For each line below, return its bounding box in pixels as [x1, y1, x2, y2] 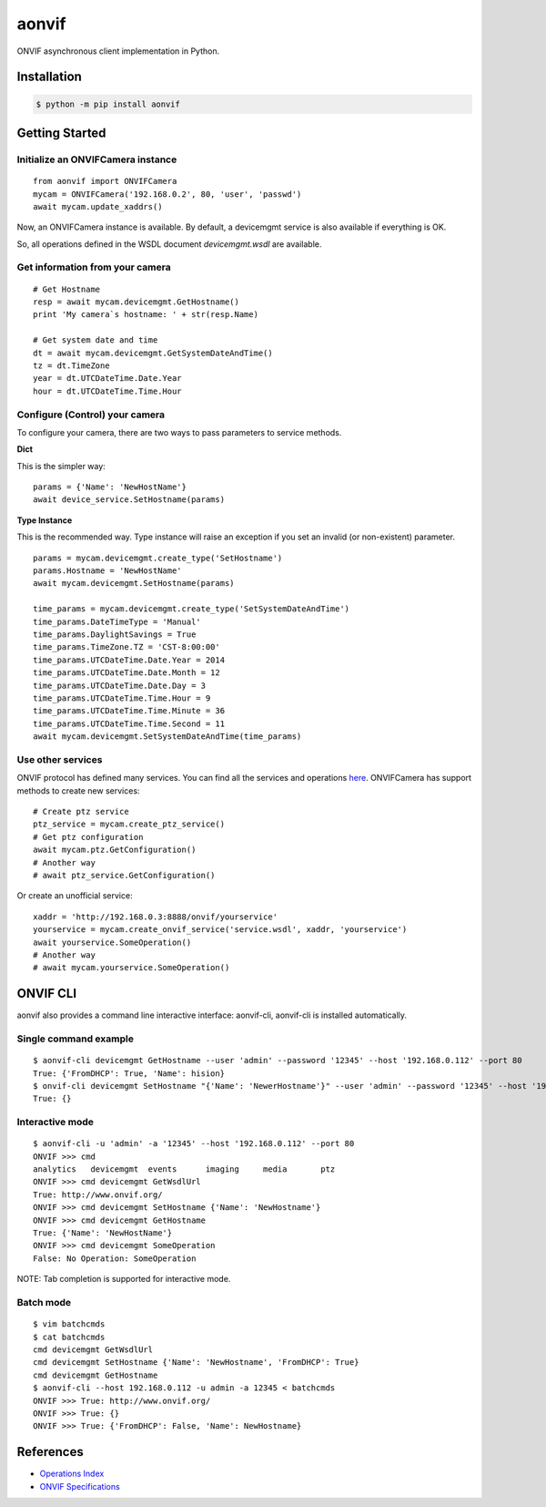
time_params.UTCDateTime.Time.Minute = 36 [33, 706, 226, 716]
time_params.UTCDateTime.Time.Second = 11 [33, 718, 226, 729]
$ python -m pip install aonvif [35, 98, 181, 109]
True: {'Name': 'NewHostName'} [33, 1228, 173, 1238]
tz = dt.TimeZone [33, 360, 110, 371]
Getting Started [16, 125, 106, 140]
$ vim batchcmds [33, 1319, 106, 1329]
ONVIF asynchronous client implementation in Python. [16, 46, 220, 56]
